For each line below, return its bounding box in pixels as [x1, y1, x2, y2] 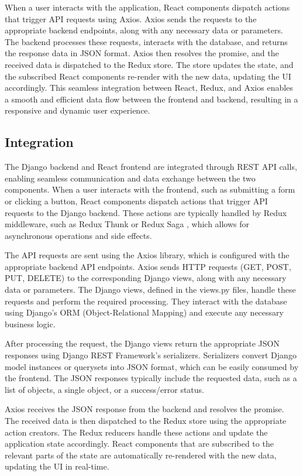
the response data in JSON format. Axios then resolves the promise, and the [5, 47, 279, 59]
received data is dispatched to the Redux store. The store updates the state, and [5, 58, 294, 70]
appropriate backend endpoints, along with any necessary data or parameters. [5, 24, 283, 36]
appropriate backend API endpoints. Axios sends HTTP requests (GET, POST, [5, 260, 291, 272]
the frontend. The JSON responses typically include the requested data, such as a [5, 372, 297, 384]
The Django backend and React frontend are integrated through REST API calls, [5, 160, 297, 173]
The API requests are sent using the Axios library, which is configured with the [5, 249, 290, 261]
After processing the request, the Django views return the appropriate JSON [5, 337, 280, 350]
